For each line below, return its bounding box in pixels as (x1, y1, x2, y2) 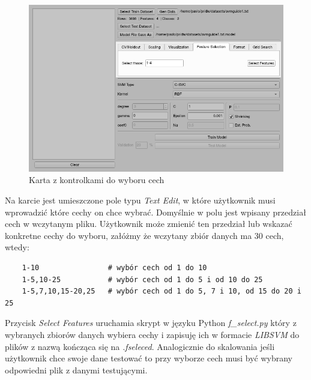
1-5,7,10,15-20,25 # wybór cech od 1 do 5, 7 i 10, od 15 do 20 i (22, 287, 301, 296)
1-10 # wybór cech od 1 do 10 (22, 263, 207, 272)
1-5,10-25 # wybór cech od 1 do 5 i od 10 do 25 (22, 275, 263, 284)
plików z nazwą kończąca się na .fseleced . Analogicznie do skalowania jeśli (5, 340, 275, 352)
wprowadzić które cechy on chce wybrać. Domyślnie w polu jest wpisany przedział (5, 205, 306, 218)
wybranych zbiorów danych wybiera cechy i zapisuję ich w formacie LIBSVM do (5, 328, 300, 340)
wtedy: (5, 241, 29, 253)
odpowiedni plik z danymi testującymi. (5, 363, 148, 376)
